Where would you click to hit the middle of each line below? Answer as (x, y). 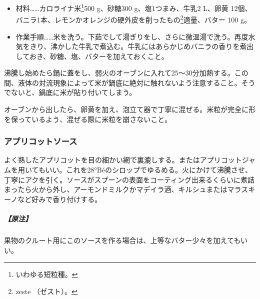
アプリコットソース (41, 141)
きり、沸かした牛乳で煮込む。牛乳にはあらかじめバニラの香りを (135, 46)
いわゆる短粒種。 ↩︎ (47, 274)
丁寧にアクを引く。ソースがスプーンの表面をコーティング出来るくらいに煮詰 (129, 179)
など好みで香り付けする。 (60, 199)
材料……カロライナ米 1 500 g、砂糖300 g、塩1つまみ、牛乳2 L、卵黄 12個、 (134, 7)
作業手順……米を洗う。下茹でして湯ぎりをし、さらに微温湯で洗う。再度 (132, 36)
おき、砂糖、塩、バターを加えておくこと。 (99, 56)
